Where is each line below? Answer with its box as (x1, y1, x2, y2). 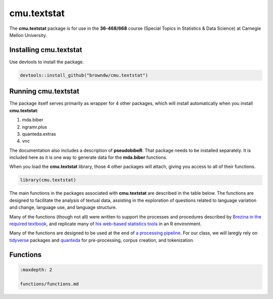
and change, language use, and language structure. (9, 204, 117, 210)
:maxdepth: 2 (20, 267, 53, 273)
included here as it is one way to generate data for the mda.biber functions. (9, 154, 168, 160)
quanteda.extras (22, 131, 56, 137)
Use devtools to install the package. (9, 59, 84, 65)
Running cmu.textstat (9, 87, 79, 96)
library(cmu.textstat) (20, 177, 76, 183)
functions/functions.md (20, 281, 79, 287)
